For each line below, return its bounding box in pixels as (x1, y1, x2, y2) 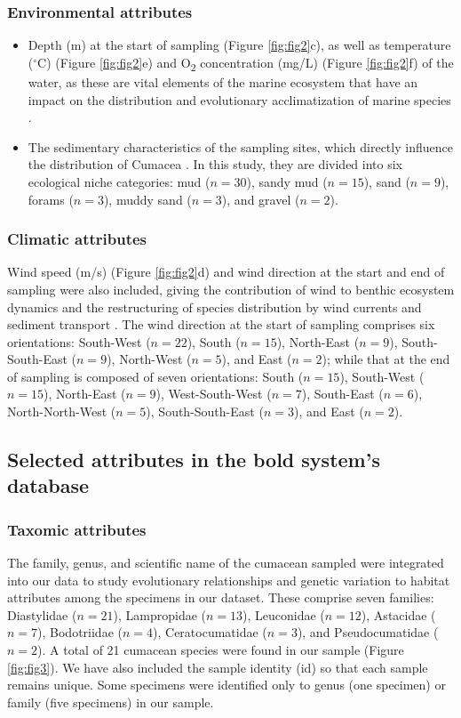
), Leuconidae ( (242, 605, 325, 624)
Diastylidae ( (7, 605, 77, 624)
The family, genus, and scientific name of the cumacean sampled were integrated (7, 553, 444, 572)
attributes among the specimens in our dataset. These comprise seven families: (7, 588, 434, 607)
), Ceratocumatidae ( (153, 623, 267, 641)
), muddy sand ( (103, 190, 192, 208)
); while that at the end (322, 350, 450, 368)
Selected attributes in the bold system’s (7, 446, 380, 473)
